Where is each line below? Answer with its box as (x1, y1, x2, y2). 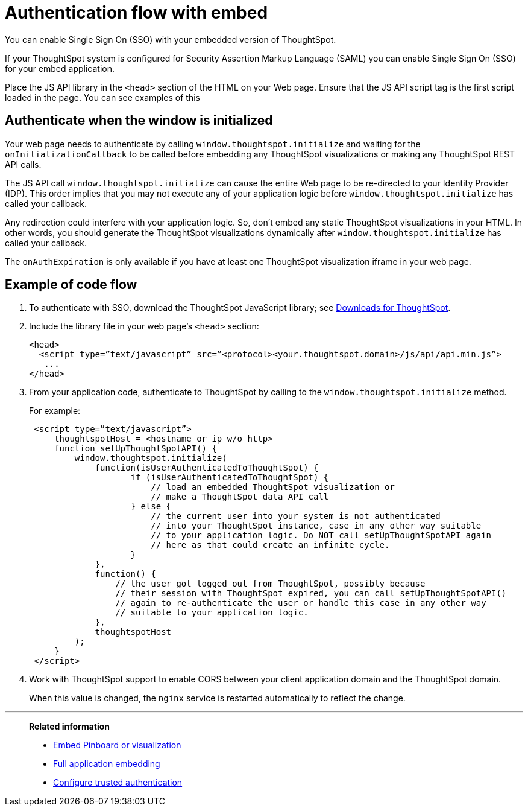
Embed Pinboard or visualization (53, 740, 181, 751)
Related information (29, 721, 110, 732)
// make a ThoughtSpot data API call (151, 492, 329, 502)
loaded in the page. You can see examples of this (5, 92, 200, 103)
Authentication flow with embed (5, 2, 268, 23)
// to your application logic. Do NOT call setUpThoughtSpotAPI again (151, 530, 492, 541)
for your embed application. (5, 63, 115, 74)
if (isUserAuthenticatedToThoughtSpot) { (130, 472, 329, 483)
